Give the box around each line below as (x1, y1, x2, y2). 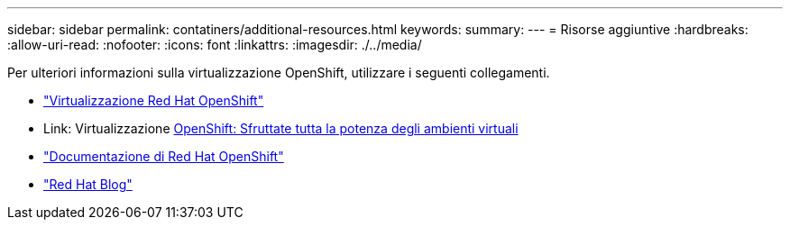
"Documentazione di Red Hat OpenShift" (43, 149, 284, 164)
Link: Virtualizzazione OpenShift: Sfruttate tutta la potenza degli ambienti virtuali (43, 121, 519, 136)
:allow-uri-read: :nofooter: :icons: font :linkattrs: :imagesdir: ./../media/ (7, 37, 422, 52)
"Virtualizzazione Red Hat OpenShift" (43, 93, 264, 108)
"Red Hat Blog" (43, 177, 133, 192)
